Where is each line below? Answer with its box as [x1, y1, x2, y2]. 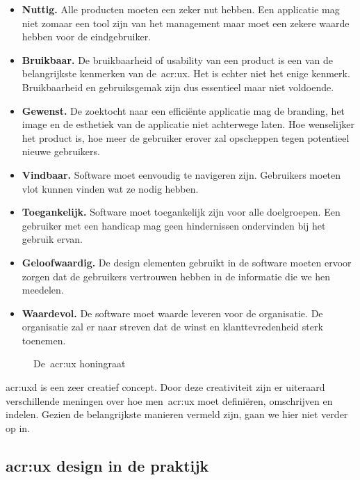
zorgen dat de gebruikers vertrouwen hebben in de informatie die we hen [22, 269, 331, 283]
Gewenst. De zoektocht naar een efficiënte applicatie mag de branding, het [22, 103, 345, 118]
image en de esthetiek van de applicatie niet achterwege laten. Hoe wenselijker [22, 117, 354, 131]
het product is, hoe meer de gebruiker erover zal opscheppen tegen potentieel [22, 130, 350, 145]
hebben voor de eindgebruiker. [22, 29, 152, 44]
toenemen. [22, 333, 66, 347]
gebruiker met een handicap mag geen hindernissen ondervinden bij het [22, 218, 326, 232]
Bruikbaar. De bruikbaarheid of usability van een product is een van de [22, 52, 333, 67]
